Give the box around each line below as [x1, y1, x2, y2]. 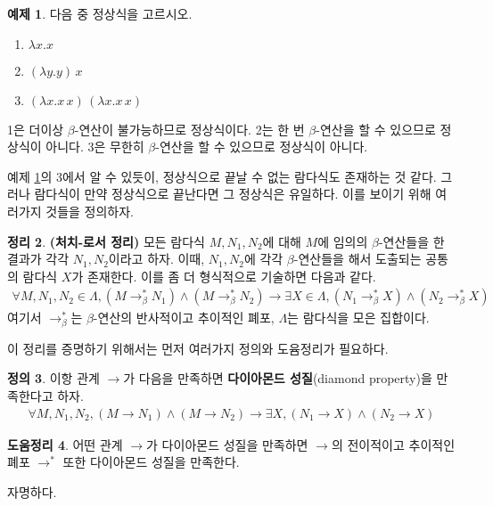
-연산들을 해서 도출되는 [293, 249, 422, 268]
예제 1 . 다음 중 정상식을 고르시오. [7, 4, 193, 22]
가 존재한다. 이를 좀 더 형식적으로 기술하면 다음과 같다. [71, 266, 376, 285]
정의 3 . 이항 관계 [7, 369, 100, 388]
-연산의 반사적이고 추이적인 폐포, [93, 308, 275, 327]
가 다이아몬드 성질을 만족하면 [146, 435, 308, 453]
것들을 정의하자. [45, 201, 135, 220]
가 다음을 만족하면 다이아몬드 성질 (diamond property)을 [123, 369, 432, 388]
